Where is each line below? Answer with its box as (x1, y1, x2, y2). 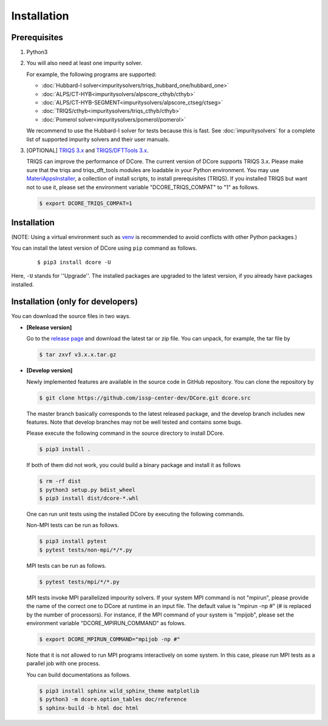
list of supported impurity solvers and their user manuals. (26, 136, 170, 143)
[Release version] (26, 323, 72, 331)
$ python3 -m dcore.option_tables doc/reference (39, 696, 187, 703)
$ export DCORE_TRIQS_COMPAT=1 (39, 199, 133, 207)
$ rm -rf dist (39, 478, 81, 485)
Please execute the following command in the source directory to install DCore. (26, 429, 225, 437)
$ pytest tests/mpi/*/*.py (39, 578, 120, 585)
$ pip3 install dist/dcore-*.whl (39, 495, 139, 502)
